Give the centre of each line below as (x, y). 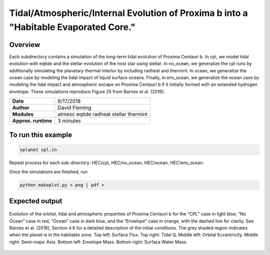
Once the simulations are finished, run (48, 172)
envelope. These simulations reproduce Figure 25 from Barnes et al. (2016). (87, 91)
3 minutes (69, 121)
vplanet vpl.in (38, 149)
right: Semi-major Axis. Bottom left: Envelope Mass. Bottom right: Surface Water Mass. (98, 242)
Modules (23, 114)
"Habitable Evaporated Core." (72, 27)
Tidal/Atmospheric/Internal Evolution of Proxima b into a (129, 13)
